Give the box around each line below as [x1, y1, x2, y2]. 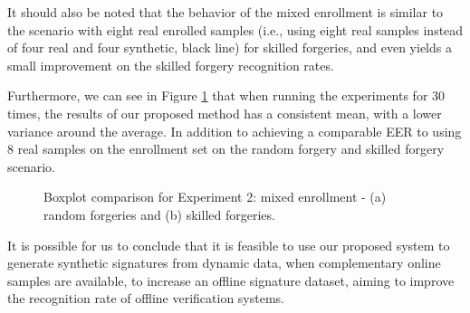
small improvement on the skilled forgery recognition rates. [7, 55, 334, 74]
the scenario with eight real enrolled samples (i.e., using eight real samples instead [7, 20, 464, 39]
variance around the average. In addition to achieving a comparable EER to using [7, 121, 462, 140]
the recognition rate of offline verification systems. [7, 289, 284, 308]
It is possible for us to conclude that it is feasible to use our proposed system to [7, 235, 450, 254]
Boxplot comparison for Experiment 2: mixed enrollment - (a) [43, 187, 387, 206]
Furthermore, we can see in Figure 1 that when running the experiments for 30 [7, 86, 446, 105]
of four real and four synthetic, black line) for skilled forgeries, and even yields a [7, 38, 452, 57]
